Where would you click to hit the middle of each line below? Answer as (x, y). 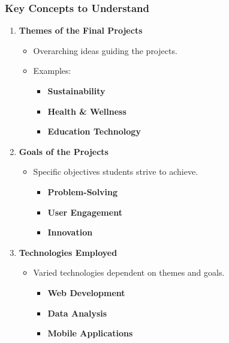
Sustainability (76, 91)
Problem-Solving (83, 191)
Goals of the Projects (64, 151)
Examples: (52, 71)
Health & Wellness (87, 111)
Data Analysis (77, 313)
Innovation (70, 232)
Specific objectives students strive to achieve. (116, 171)
